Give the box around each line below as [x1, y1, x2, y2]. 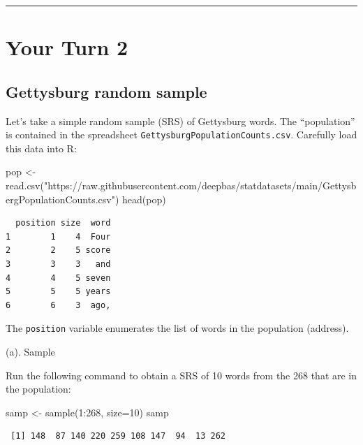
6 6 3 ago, [6, 300, 111, 310]
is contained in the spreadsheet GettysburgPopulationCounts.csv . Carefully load [6, 127, 357, 142]
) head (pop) [114, 191, 166, 206]
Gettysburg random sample [6, 80, 207, 102]
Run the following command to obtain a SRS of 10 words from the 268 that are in [6, 367, 357, 382]
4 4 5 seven [6, 272, 111, 283]
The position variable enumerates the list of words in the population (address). [6, 321, 349, 335]
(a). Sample [6, 344, 55, 359]
